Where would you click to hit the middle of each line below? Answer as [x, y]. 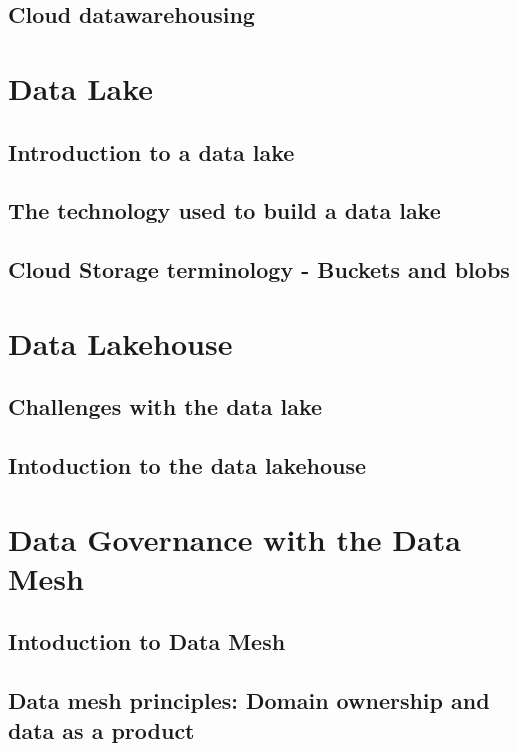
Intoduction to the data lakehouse [187, 465]
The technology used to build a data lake [224, 210]
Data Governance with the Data [234, 538]
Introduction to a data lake [151, 151]
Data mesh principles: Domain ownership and [249, 700]
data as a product [101, 729]
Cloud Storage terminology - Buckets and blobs [259, 269]
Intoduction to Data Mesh [147, 641]
